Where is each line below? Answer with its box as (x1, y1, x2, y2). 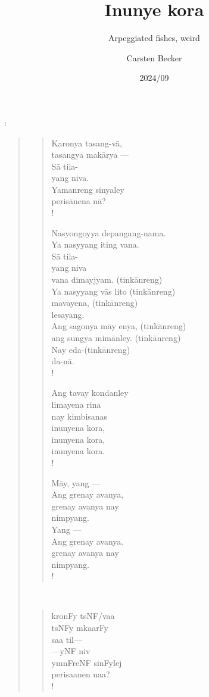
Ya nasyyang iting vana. (51, 238, 139, 251)
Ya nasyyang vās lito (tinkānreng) (51, 285, 176, 297)
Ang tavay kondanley (51, 386, 129, 399)
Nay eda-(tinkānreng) (51, 343, 130, 355)
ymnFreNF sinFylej (51, 656, 122, 668)
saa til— (51, 633, 83, 645)
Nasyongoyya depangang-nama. (51, 226, 166, 239)
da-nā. (51, 355, 74, 367)
